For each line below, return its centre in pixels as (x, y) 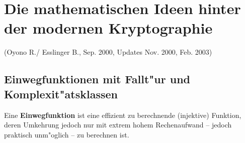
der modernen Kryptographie (108, 28)
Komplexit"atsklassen (61, 94)
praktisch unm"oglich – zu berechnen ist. (67, 134)
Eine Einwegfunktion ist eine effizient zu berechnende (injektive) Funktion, (123, 115)
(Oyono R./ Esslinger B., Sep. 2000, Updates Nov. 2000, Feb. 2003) (108, 52)
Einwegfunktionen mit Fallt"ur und (97, 79)
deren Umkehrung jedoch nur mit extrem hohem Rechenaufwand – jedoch (118, 125)
